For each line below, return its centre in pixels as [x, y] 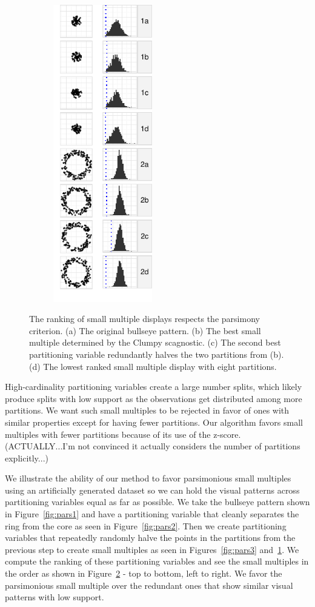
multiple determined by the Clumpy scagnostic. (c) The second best [155, 342]
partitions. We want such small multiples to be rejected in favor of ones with [147, 410]
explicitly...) [27, 458]
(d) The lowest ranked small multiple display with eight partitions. [153, 366]
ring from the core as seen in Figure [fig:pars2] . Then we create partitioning [146, 525]
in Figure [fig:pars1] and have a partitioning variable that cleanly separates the [152, 514]
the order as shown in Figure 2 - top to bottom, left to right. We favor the [144, 573]
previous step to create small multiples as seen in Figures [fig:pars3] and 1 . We [152, 549]
